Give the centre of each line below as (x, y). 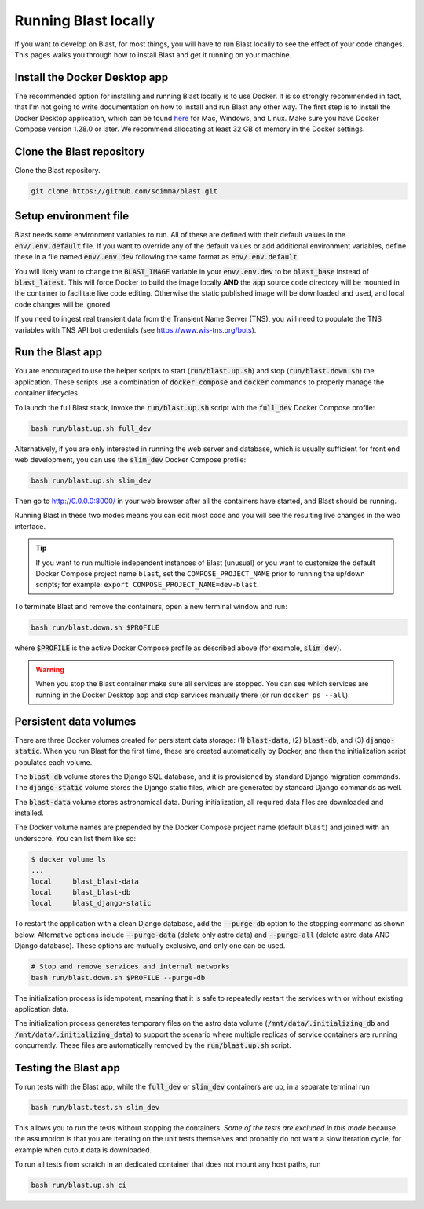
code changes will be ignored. (64, 304)
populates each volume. (53, 762)
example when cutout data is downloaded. (83, 1150)
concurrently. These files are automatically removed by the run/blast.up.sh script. (153, 1045)
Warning (50, 670)
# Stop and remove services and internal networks (131, 966)
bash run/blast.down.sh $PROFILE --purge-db (118, 977)
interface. (30, 526)
